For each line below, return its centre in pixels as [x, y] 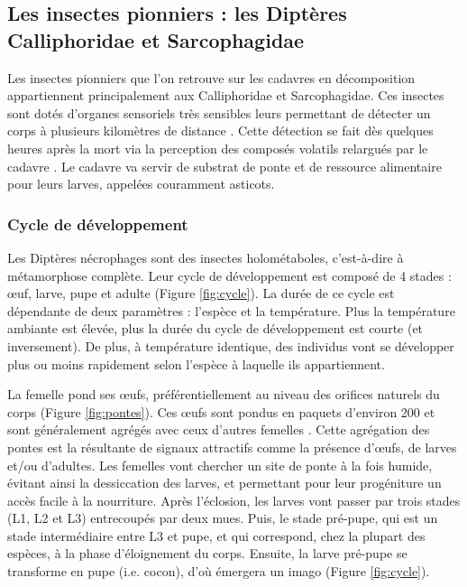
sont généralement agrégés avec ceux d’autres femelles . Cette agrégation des [219, 429]
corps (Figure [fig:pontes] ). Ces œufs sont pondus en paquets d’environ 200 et [221, 411]
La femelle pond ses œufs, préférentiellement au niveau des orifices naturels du [224, 394]
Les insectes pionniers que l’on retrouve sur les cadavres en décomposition [211, 77]
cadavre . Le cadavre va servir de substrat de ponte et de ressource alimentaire [224, 166]
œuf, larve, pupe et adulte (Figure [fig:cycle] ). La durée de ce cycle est [201, 293]
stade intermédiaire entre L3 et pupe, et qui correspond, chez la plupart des [216, 535]
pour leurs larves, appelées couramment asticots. [141, 184]
